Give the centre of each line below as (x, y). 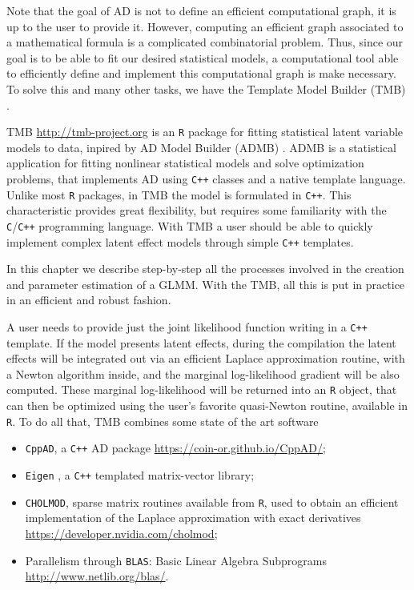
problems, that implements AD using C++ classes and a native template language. (206, 179)
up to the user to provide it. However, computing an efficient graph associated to (205, 26)
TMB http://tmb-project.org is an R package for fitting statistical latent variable (205, 132)
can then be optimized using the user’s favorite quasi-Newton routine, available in (207, 405)
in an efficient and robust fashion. (89, 300)
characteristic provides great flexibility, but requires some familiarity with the (197, 210)
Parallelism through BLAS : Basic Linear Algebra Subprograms (176, 560)
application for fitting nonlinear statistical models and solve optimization (185, 163)
